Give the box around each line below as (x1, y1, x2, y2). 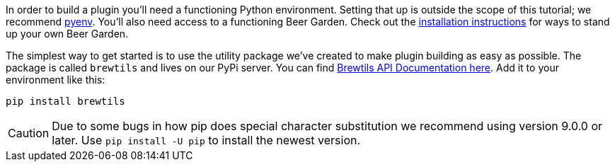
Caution (8, 126, 50, 140)
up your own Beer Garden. (6, 28, 129, 40)
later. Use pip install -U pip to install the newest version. (52, 133, 361, 147)
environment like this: (6, 74, 105, 86)
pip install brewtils (6, 96, 125, 107)
